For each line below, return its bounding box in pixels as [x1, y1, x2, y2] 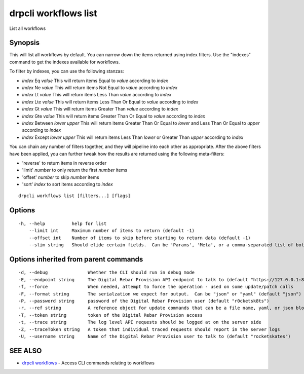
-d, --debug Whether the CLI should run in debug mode [18, 270, 195, 276]
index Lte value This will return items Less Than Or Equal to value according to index [22, 99, 199, 105]
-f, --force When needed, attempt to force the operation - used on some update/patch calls [18, 284, 294, 290]
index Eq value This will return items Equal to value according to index [22, 78, 168, 84]
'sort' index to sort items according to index [22, 181, 113, 188]
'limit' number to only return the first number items [22, 167, 128, 173]
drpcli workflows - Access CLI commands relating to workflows [22, 360, 155, 366]
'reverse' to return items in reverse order [22, 160, 107, 166]
